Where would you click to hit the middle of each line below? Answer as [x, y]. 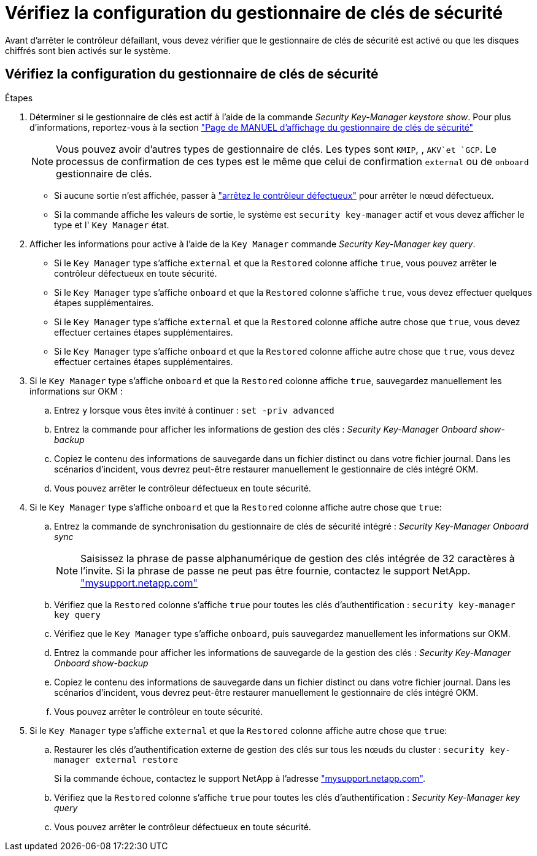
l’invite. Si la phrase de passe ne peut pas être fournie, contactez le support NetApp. [276, 570]
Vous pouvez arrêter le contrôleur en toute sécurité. [159, 711]
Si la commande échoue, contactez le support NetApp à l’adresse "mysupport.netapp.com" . [240, 778]
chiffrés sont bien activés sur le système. [88, 50]
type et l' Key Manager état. [112, 225]
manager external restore [116, 759]
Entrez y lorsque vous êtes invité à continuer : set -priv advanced [194, 410]
